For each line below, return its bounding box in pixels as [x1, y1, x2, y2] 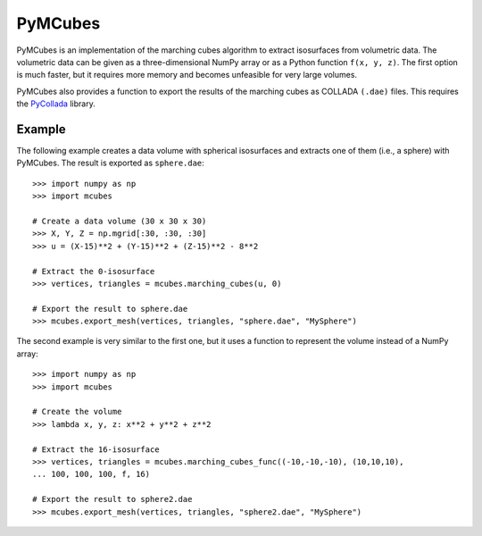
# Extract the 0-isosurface [32, 266, 155, 276]
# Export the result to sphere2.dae [32, 494, 193, 505]
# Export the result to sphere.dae [32, 304, 188, 314]
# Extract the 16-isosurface [32, 444, 160, 455]
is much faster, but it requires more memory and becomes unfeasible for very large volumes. [16, 70, 357, 80]
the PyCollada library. [16, 98, 96, 109]
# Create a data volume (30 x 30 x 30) [32, 215, 207, 226]
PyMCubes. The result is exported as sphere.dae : [16, 157, 204, 169]
